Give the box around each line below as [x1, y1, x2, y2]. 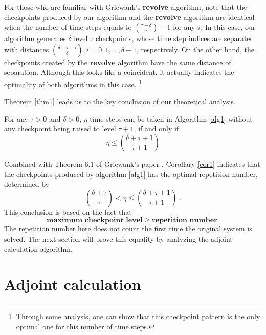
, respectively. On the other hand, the [137, 44, 255, 54]
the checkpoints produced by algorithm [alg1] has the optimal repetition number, [4, 168, 258, 179]
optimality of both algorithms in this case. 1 [4, 77, 142, 89]
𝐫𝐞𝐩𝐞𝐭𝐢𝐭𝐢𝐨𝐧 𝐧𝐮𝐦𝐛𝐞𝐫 [152, 216, 217, 224]
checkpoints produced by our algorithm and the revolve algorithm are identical [4, 11, 255, 22]
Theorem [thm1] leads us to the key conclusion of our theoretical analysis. [4, 96, 236, 107]
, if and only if [134, 123, 179, 134]
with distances [4, 44, 49, 54]
